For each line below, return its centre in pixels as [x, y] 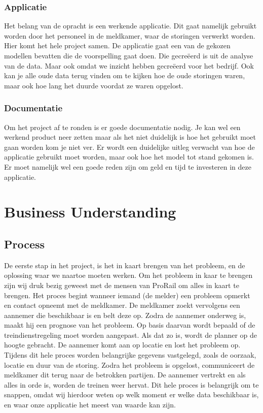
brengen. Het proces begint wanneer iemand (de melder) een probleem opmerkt [127, 295]
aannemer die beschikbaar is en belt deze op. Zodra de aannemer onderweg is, [125, 315]
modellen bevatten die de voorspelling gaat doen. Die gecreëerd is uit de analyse [129, 55]
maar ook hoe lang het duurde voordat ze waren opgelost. [94, 85]
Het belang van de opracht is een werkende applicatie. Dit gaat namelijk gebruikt [130, 26]
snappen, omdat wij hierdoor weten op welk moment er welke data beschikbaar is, [131, 394]
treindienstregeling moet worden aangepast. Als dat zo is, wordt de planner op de [131, 335]
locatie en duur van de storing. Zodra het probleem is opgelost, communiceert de [129, 364]
